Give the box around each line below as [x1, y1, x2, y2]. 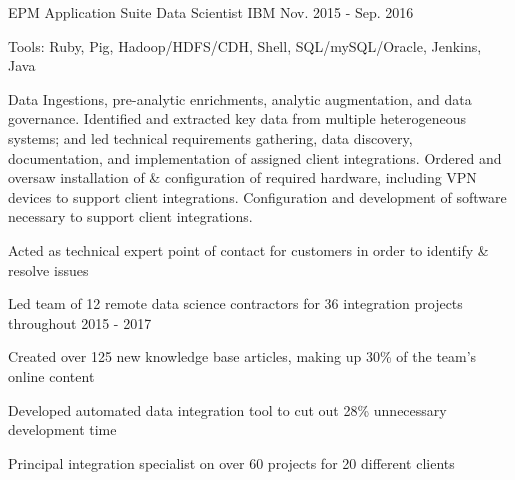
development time [8, 419, 117, 440]
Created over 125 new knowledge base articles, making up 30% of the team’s [8, 346, 477, 367]
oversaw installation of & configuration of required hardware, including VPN [8, 167, 477, 188]
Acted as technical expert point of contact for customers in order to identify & [8, 239, 489, 260]
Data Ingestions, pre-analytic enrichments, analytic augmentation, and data [8, 88, 472, 109]
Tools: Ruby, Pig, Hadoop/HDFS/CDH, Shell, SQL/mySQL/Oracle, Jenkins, [8, 35, 482, 56]
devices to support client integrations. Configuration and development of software [8, 186, 507, 207]
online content [8, 365, 95, 386]
